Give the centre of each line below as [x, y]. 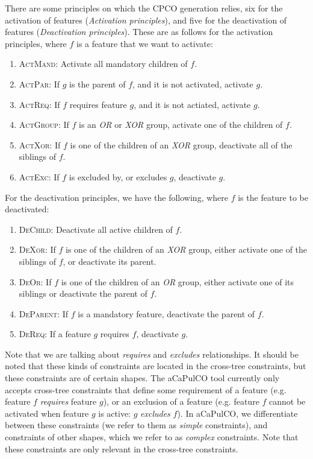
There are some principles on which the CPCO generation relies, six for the [144, 8]
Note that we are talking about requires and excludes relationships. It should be [152, 354]
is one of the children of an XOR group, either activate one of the [187, 249]
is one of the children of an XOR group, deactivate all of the [181, 144]
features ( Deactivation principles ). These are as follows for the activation [139, 32]
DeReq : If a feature [55, 334]
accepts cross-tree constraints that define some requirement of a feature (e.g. [146, 389]
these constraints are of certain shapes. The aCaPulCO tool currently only [142, 378]
